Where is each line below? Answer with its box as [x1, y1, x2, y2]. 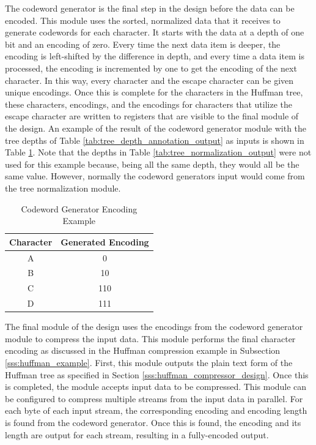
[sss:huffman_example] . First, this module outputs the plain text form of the [5, 356, 293, 368]
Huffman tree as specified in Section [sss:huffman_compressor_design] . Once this [5, 368, 309, 381]
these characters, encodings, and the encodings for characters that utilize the [5, 97, 292, 110]
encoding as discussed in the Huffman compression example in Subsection [5, 344, 281, 357]
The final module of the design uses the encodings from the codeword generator [5, 320, 303, 333]
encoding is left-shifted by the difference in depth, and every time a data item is [5, 50, 304, 62]
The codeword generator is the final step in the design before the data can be [5, 2, 295, 14]
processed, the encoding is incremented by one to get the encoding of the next [5, 61, 297, 74]
